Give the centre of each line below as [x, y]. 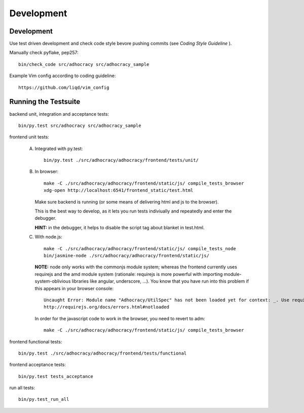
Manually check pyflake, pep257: [44, 53]
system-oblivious [53, 281]
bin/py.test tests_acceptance [56, 376]
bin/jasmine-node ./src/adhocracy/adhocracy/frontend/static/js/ [127, 255]
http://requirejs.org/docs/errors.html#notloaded [107, 307]
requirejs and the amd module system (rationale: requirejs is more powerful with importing [129, 274]
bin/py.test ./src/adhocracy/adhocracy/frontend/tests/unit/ [121, 160]
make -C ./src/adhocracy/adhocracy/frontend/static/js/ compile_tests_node [140, 248]
